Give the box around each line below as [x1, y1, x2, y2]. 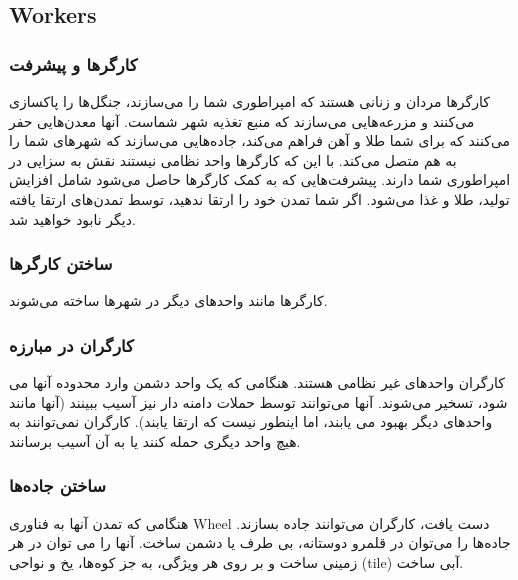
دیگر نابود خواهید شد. [9, 208, 136, 229]
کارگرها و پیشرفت [9, 51, 138, 76]
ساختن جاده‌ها [9, 473, 107, 498]
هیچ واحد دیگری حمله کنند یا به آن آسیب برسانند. [9, 430, 301, 451]
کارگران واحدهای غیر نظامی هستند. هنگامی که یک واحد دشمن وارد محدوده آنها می [9, 372, 506, 393]
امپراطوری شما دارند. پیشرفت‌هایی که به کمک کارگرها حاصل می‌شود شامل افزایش [9, 169, 511, 190]
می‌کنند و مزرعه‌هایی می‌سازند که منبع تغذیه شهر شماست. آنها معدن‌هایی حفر [9, 110, 475, 131]
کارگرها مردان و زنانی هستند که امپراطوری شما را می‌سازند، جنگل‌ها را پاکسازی [9, 91, 490, 111]
